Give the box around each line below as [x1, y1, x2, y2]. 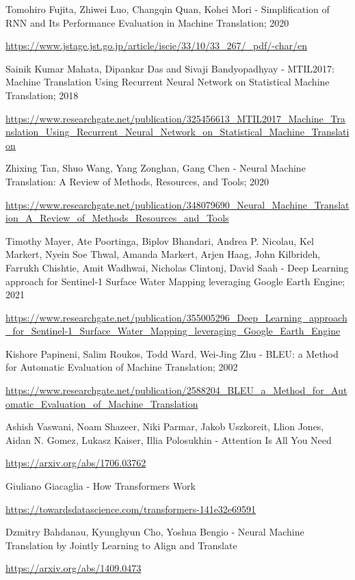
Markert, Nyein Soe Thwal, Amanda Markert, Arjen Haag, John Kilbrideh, [5, 247, 321, 261]
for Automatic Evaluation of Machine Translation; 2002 [5, 360, 238, 374]
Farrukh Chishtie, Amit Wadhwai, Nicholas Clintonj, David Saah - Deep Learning [5, 260, 349, 274]
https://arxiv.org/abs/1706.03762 [5, 456, 146, 470]
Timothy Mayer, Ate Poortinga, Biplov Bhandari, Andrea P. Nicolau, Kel [5, 233, 314, 248]
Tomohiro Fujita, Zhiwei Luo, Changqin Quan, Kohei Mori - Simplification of [5, 2, 330, 16]
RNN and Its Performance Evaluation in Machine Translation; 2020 [5, 15, 289, 29]
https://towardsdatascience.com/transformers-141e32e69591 [5, 501, 257, 516]
